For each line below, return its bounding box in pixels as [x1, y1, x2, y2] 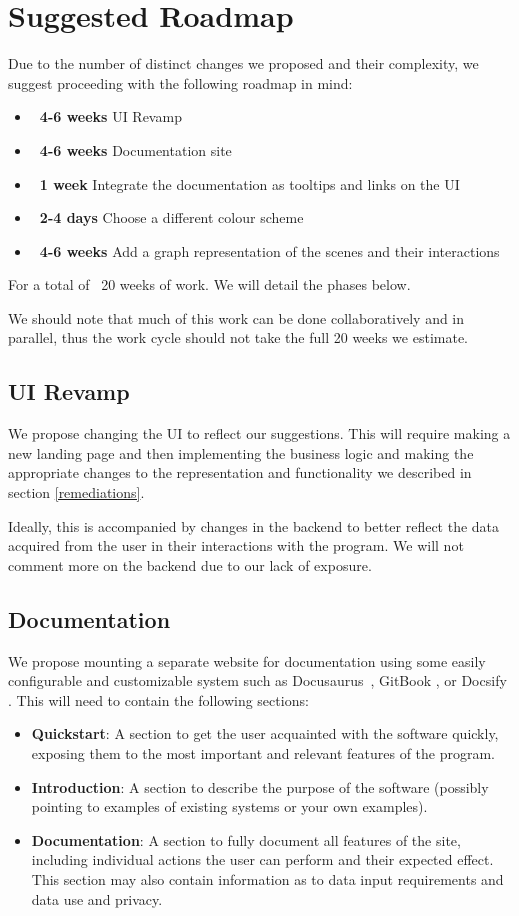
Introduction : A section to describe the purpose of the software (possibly [31, 776, 489, 797]
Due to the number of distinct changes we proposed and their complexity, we [8, 53, 479, 74]
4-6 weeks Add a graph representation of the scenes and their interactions [39, 240, 500, 261]
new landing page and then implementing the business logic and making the [8, 442, 474, 463]
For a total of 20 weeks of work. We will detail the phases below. [8, 274, 411, 295]
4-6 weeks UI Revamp [39, 106, 182, 127]
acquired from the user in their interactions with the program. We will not [8, 535, 464, 556]
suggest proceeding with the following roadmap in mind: [8, 72, 353, 93]
